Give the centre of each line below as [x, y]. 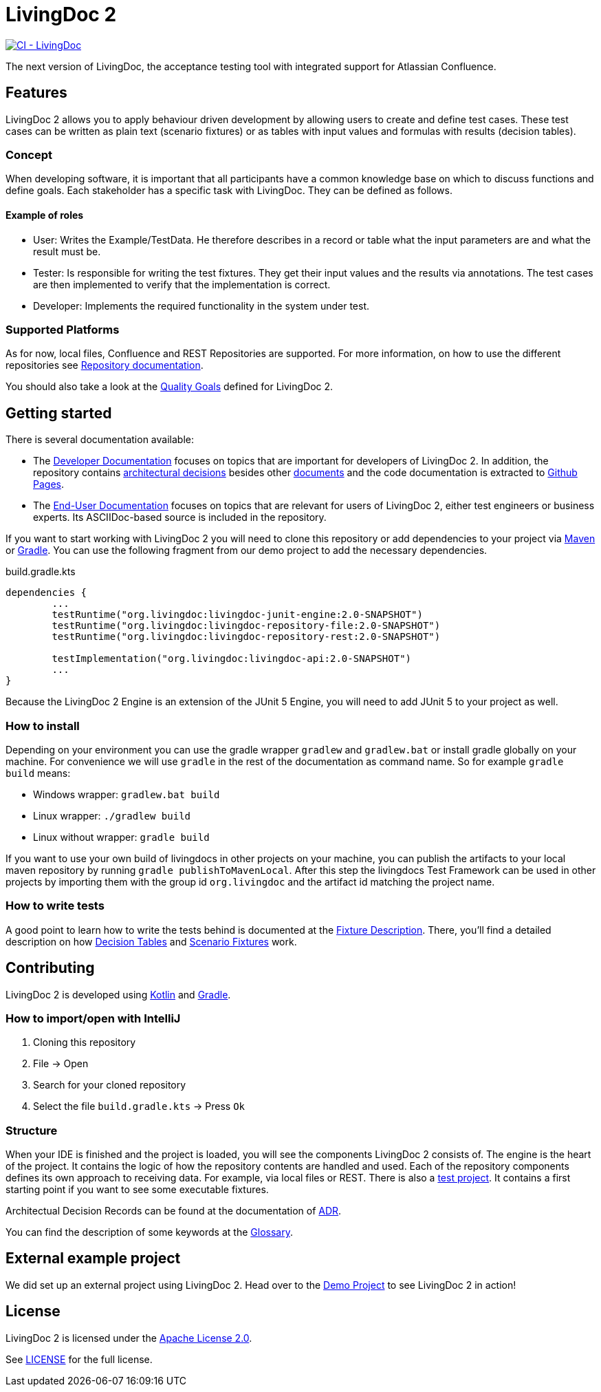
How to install [43, 726]
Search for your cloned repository [110, 1085]
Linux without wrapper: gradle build [121, 837]
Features [36, 93]
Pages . [48, 484]
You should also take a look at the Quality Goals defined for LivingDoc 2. [170, 387]
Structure [32, 1130]
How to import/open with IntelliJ [93, 1018]
